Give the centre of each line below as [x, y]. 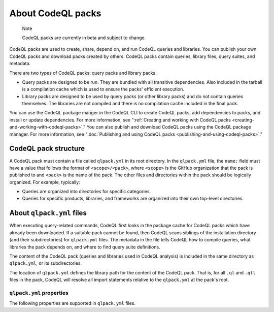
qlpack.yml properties [39, 293]
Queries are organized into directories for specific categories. [87, 192]
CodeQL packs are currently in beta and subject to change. [84, 38]
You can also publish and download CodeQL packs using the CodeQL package [169, 127]
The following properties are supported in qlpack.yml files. [73, 303]
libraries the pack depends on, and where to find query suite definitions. [85, 247]
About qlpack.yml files [48, 213]
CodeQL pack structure [47, 149]
